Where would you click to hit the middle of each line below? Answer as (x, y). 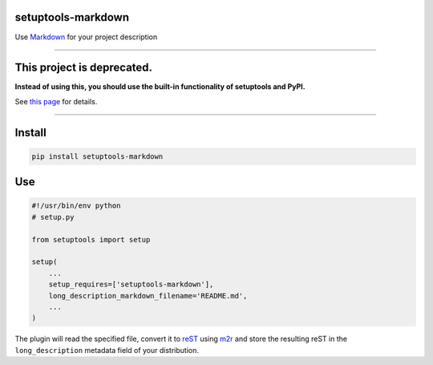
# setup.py (53, 217)
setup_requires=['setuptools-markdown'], (131, 284)
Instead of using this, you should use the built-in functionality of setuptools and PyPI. (160, 87)
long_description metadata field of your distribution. (107, 350)
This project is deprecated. (83, 68)
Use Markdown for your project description (86, 37)
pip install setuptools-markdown (97, 156)
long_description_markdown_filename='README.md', (148, 296)
